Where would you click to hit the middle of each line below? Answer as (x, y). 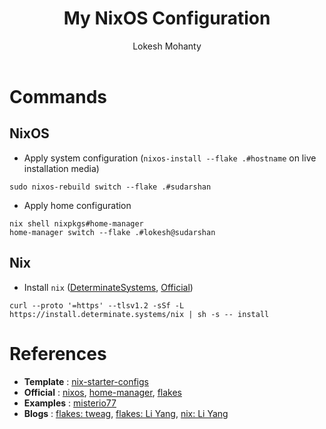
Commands (58, 96)
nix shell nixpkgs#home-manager (76, 223)
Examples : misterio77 (70, 403)
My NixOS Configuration (167, 18)
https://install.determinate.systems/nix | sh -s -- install (139, 314)
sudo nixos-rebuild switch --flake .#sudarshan (110, 187)
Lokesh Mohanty (167, 46)
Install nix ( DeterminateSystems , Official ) (108, 287)
